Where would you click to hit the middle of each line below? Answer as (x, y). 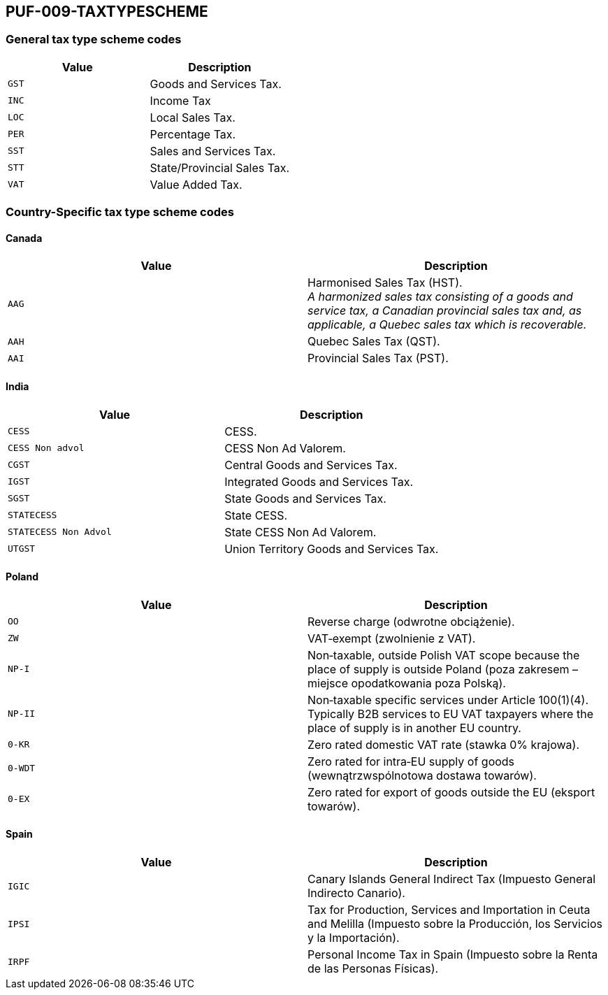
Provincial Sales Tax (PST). (378, 358)
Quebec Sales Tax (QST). (374, 342)
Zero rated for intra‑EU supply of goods (411, 761)
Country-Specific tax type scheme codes (120, 212)
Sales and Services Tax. (213, 151)
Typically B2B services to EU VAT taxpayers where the (450, 714)
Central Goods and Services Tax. (311, 465)
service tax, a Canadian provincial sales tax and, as (445, 311)
